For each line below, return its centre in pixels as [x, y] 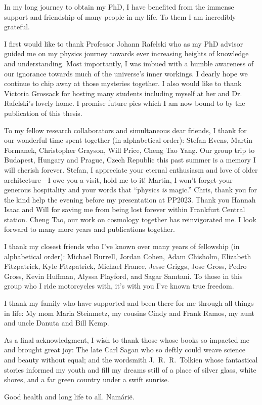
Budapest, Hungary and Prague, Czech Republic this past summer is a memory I [130, 160]
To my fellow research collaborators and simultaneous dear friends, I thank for [125, 130]
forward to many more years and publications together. [90, 229]
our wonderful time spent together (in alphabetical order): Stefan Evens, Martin [128, 140]
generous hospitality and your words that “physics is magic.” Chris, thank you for [130, 190]
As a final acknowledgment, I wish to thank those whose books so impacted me [127, 339]
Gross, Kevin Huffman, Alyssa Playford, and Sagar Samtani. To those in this [123, 276]
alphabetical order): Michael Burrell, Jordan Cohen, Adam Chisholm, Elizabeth [128, 256]
